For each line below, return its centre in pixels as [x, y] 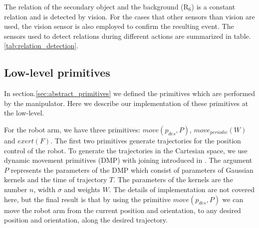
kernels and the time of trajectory [56, 179]
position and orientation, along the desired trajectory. [86, 220]
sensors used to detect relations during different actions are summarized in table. [128, 36]
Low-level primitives [57, 72]
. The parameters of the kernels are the [173, 179]
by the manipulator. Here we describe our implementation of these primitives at [126, 103]
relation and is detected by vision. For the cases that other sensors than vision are [129, 16]
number [16, 189]
